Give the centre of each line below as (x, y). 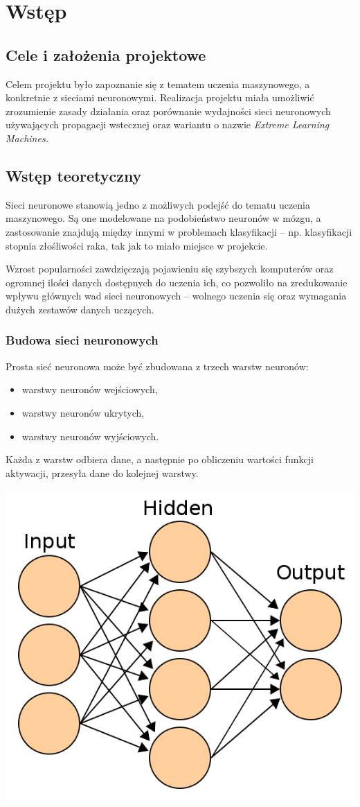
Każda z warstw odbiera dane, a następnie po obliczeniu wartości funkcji (160, 459)
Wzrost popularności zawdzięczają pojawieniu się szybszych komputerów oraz (170, 269)
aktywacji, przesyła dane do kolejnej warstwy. (102, 472)
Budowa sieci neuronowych (82, 340)
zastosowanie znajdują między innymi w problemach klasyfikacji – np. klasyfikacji (179, 231)
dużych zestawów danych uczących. (80, 309)
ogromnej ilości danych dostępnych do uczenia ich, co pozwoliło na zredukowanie (177, 282)
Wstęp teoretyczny (74, 175)
